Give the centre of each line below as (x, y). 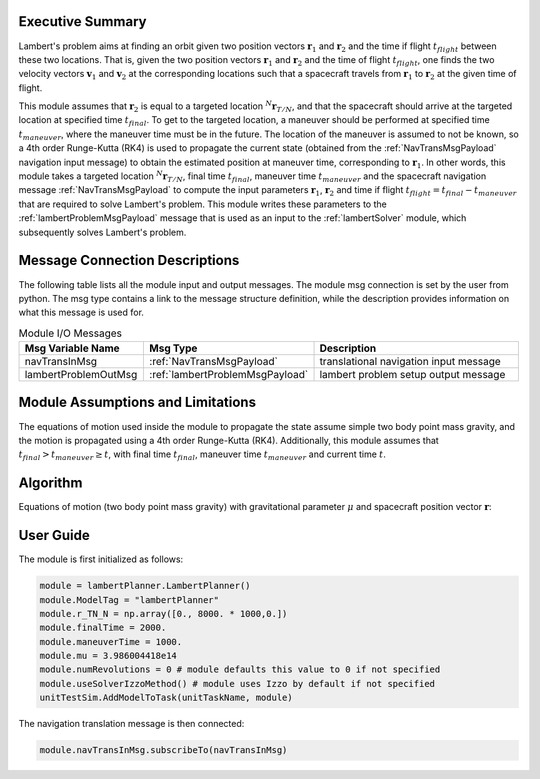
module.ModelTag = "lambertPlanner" (129, 599)
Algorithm (50, 483)
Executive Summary (82, 21)
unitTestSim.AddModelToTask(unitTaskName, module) (166, 698)
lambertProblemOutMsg (81, 375)
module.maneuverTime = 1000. (111, 641)
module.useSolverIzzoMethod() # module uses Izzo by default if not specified (237, 683)
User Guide (54, 535)
